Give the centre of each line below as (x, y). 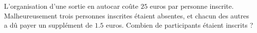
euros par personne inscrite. (192, 6)
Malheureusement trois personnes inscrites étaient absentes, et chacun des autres (127, 15)
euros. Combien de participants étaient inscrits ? (180, 25)
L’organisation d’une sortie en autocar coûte (71, 6)
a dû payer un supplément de (48, 25)
